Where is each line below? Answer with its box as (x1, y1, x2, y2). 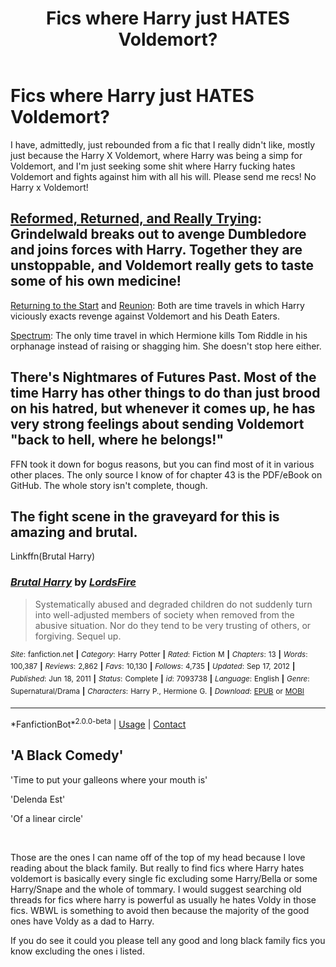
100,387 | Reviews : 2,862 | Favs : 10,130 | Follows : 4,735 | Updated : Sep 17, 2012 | (10, 662, 296, 672)
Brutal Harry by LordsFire (10, 575, 137, 589)
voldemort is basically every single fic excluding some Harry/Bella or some (10, 872, 318, 884)
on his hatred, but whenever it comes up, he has (10, 400, 316, 417)
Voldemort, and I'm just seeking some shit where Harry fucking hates (10, 160, 296, 172)
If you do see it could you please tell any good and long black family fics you (10, 934, 326, 946)
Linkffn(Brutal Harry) (10, 550, 96, 562)
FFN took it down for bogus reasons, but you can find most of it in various (10, 458, 315, 470)
